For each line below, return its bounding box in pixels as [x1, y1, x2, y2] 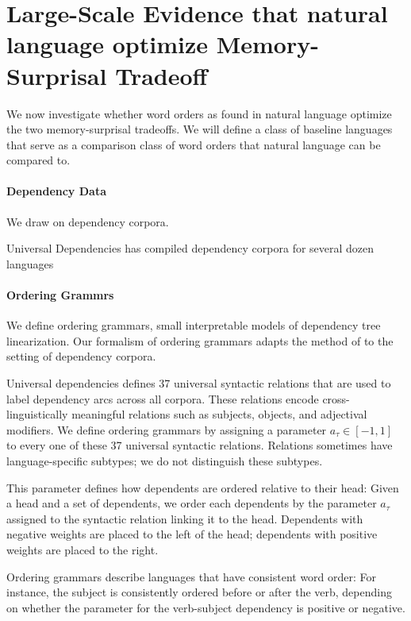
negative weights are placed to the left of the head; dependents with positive [6, 526, 378, 542]
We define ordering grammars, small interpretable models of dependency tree [6, 317, 381, 334]
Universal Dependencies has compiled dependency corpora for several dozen [6, 240, 375, 256]
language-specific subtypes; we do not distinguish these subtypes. [6, 453, 323, 469]
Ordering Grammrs [6, 287, 114, 303]
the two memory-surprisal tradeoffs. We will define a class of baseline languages [6, 121, 393, 137]
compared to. [6, 152, 71, 168]
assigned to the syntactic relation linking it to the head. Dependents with [6, 510, 363, 526]
